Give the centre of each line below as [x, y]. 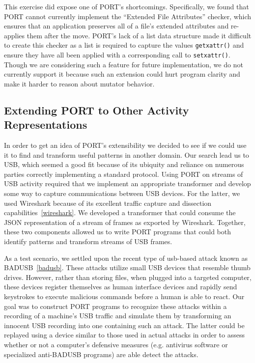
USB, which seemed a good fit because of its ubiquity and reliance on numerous [124, 164]
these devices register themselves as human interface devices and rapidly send [121, 287]
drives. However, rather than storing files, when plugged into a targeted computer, [128, 277]
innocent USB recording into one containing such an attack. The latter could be [124, 325]
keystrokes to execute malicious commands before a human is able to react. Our [124, 296]
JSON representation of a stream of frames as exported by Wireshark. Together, [125, 222]
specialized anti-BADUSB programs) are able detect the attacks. [101, 354]
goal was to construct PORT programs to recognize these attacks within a [115, 306]
